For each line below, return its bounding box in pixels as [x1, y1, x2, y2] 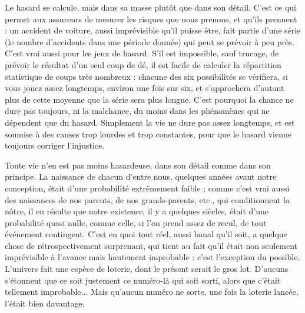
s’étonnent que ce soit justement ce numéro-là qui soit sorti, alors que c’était [5, 274, 281, 286]
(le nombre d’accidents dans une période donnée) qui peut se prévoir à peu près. [5, 35, 294, 48]
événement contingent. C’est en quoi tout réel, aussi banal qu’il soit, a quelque [5, 228, 287, 240]
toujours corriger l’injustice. [5, 139, 105, 152]
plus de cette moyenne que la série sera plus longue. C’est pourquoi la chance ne [5, 93, 294, 105]
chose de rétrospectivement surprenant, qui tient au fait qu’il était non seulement [5, 239, 298, 251]
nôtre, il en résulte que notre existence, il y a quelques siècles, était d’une [5, 205, 269, 217]
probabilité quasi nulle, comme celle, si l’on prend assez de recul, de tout [5, 216, 267, 228]
